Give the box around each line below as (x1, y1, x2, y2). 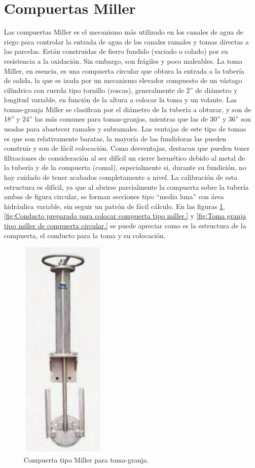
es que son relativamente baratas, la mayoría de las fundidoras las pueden (4, 133, 226, 143)
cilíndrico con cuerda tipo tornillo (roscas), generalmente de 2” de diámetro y (4, 85, 238, 95)
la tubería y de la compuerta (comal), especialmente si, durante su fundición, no (4, 162, 247, 172)
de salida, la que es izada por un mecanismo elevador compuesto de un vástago (4, 75, 242, 85)
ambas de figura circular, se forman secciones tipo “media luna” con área (4, 191, 224, 202)
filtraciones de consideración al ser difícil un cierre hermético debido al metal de (4, 152, 245, 163)
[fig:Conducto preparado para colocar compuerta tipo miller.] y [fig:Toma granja (4, 211, 246, 221)
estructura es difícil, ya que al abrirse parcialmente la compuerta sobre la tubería (4, 181, 249, 192)
